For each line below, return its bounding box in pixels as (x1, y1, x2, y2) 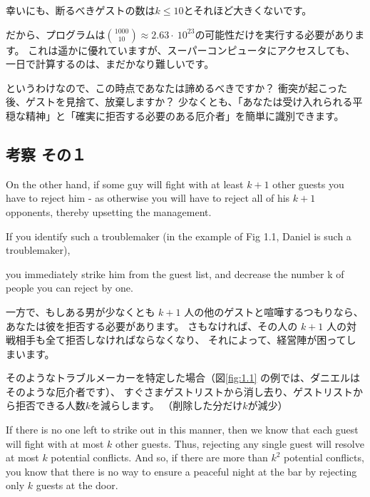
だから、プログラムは (6, 26, 106, 41)
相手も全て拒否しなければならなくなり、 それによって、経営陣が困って (15, 332, 346, 347)
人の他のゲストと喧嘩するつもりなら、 (184, 304, 364, 319)
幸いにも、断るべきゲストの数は (6, 3, 155, 17)
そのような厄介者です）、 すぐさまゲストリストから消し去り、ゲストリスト (6, 384, 354, 399)
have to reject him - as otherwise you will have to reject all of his (6, 190, 290, 205)
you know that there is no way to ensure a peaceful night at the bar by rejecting (6, 463, 357, 478)
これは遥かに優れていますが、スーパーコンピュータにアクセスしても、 (28, 42, 356, 57)
